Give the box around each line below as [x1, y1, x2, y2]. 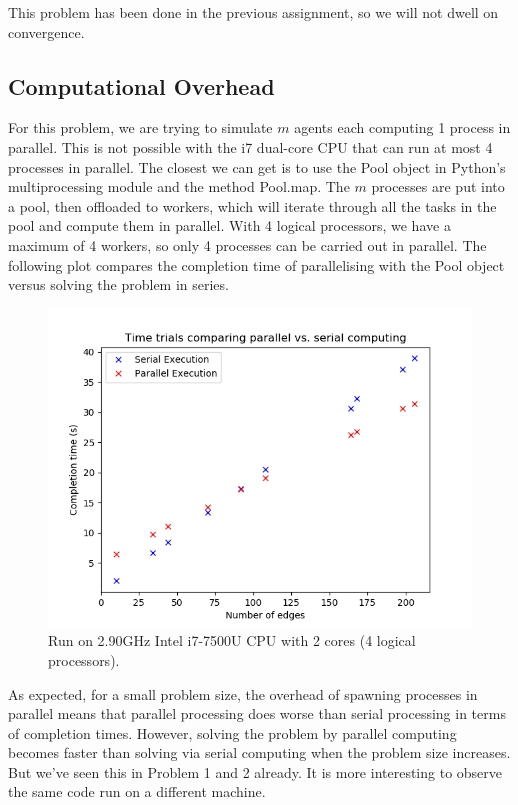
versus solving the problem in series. [8, 274, 229, 295]
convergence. [8, 21, 85, 42]
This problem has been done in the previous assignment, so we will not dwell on [8, 2, 499, 22]
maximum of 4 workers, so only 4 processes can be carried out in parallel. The [8, 234, 487, 255]
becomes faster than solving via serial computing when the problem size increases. [8, 742, 511, 763]
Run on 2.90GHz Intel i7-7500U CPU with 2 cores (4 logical [48, 630, 416, 651]
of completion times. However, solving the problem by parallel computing [8, 722, 457, 743]
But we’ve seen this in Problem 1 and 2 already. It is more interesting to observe [8, 761, 503, 782]
